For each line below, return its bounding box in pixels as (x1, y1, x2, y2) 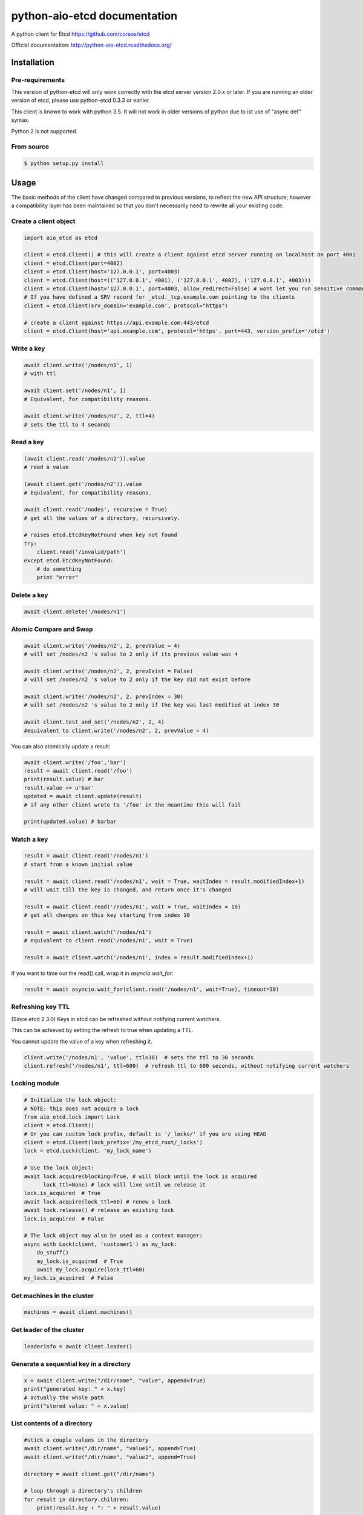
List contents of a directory (11, 1419, 93, 1428)
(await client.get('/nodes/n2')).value (24, 481, 142, 488)
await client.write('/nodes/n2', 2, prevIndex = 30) (24, 693, 184, 700)
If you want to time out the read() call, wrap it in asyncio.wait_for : (11, 970, 174, 977)
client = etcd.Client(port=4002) (24, 259, 123, 267)
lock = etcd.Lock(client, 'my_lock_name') (24, 1147, 152, 1154)
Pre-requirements (11, 76, 65, 84)
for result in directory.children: (24, 1496, 129, 1503)
